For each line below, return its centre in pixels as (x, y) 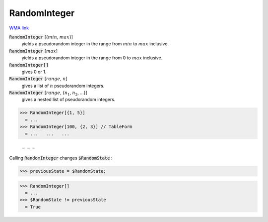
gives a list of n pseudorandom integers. (63, 86)
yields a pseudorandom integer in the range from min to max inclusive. (95, 44)
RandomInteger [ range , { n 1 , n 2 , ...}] (48, 93)
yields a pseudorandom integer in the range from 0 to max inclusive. (92, 58)
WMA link (19, 28)
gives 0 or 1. (34, 72)
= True (33, 207)
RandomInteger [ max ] (33, 51)
